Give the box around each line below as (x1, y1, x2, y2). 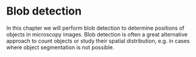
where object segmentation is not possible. (6, 44, 114, 51)
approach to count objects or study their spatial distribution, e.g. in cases (6, 37, 190, 44)
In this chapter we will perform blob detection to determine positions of (6, 24, 184, 32)
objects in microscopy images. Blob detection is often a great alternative (6, 30, 187, 38)
